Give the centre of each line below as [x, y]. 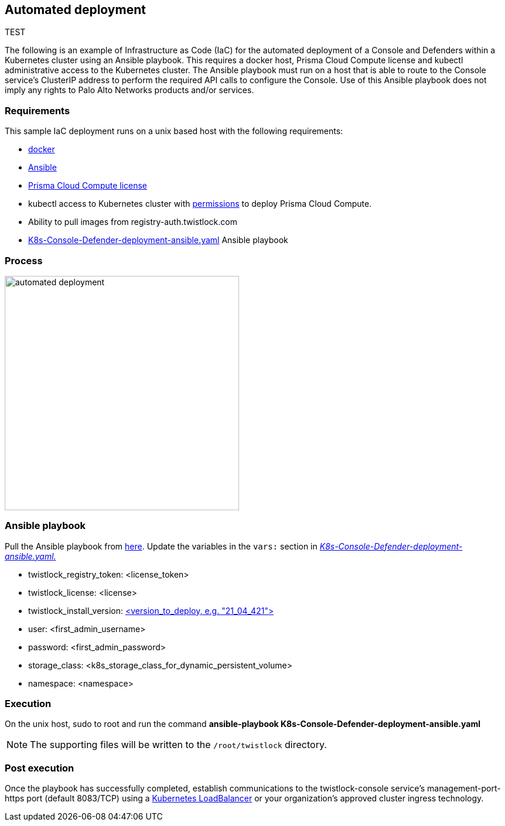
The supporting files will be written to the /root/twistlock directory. [178, 745]
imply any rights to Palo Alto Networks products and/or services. [129, 90]
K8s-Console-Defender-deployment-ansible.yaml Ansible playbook [158, 240]
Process [24, 260]
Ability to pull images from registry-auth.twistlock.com [133, 222]
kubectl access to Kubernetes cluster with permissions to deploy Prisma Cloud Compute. [200, 204]
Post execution [40, 768]
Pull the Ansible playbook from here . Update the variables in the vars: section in [161, 546]
